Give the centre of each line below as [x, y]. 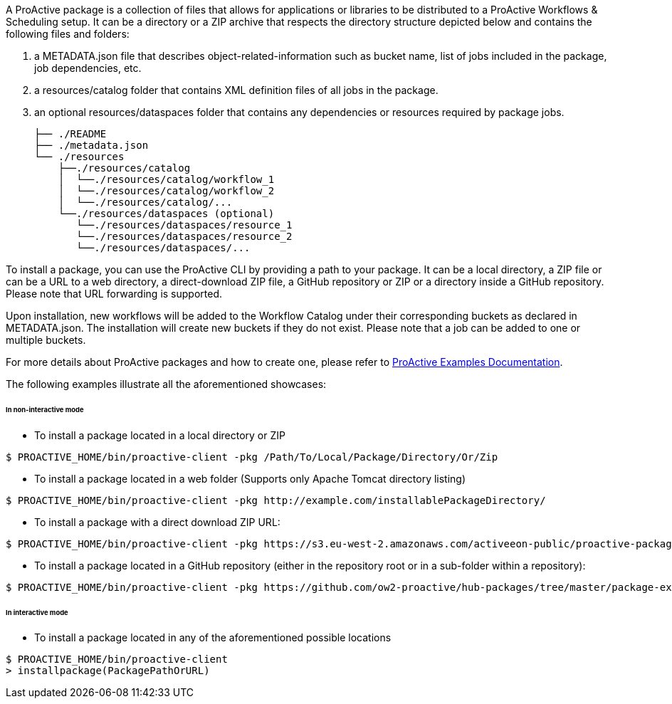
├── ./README [70, 134]
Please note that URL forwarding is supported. [114, 294]
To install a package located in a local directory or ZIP [160, 435]
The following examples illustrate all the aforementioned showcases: [166, 384]
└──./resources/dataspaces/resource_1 [184, 225]
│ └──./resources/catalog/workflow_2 [166, 191]
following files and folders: [68, 34]
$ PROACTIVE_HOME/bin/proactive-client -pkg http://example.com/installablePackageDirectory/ [276, 500]
